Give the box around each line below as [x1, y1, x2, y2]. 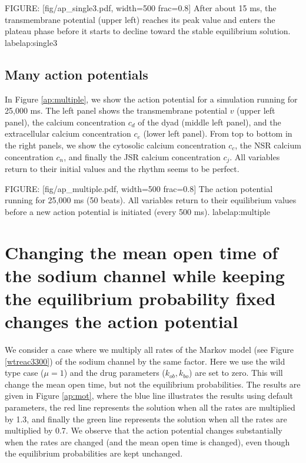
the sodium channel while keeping [5, 263, 285, 287]
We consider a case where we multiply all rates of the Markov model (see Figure [5, 343, 294, 356]
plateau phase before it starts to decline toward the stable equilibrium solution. [5, 25, 291, 37]
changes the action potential [5, 309, 238, 333]
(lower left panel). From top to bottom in [143, 127, 292, 140]
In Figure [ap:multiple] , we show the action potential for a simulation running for [5, 92, 298, 105]
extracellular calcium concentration [5, 127, 131, 140]
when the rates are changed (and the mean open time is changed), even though [5, 435, 290, 448]
